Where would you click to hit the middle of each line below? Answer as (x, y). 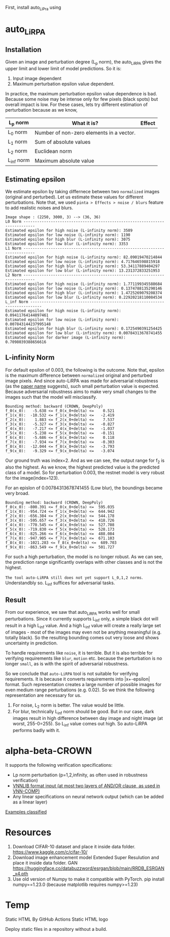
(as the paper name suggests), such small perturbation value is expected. (82, 386)
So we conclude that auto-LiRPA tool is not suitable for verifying (72, 673)
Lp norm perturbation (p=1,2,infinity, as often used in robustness (80, 775)
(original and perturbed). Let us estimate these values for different (74, 197)
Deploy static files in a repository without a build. (56, 929)
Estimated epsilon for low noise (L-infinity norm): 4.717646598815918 (82, 262)
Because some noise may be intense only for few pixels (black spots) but (82, 99)
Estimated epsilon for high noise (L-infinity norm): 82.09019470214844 (84, 257)
